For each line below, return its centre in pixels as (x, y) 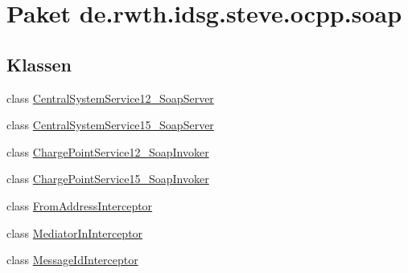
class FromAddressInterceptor (80, 205)
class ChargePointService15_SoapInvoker (108, 179)
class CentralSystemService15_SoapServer (110, 125)
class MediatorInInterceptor (75, 232)
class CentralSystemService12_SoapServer (110, 98)
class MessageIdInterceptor (72, 260)
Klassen (39, 64)
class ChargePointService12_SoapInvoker (108, 151)
